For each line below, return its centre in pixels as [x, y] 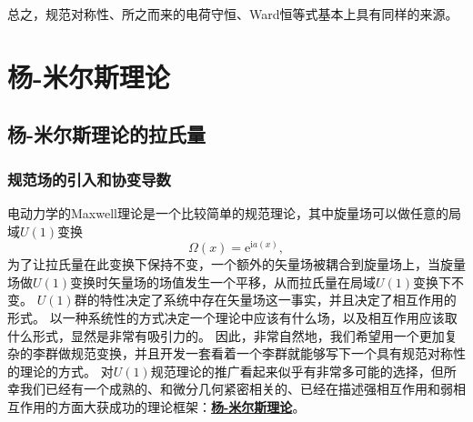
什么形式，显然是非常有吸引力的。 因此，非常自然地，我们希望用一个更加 [226, 335]
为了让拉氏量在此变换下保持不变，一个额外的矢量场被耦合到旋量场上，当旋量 [236, 264]
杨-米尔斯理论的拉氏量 [107, 134]
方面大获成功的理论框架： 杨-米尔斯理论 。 [181, 406]
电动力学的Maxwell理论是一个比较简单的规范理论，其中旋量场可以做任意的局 [234, 212]
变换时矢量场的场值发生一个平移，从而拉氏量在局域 [223, 281]
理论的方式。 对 [66, 371]
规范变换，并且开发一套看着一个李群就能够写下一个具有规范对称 [262, 353]
